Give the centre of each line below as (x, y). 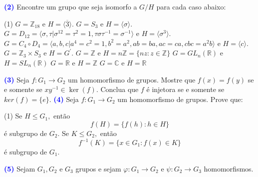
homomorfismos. (229, 168)
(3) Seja (17, 79)
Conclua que (120, 89)
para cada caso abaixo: (191, 6)
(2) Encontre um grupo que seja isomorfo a (71, 6)
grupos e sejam (98, 168)
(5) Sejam (20, 168)
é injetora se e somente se (185, 89)
